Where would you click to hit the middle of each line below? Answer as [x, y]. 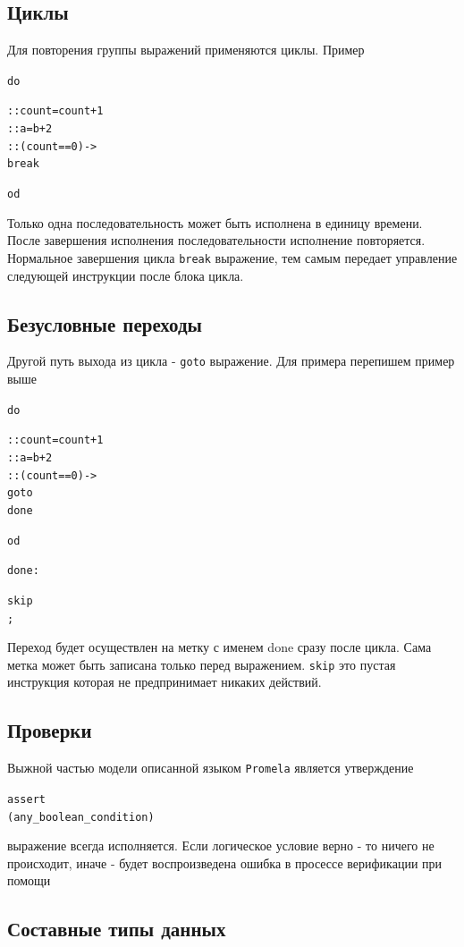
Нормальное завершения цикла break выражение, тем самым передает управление [232, 257]
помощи [29, 880]
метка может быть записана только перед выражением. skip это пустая [202, 664]
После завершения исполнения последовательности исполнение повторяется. [216, 240]
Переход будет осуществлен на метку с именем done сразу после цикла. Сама [219, 647]
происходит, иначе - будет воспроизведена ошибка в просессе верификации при [225, 862]
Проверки [50, 730]
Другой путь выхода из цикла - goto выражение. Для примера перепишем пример [231, 361]
